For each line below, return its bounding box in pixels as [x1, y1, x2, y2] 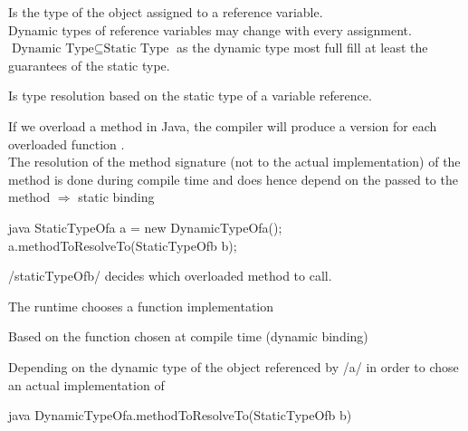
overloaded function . [8, 134, 125, 153]
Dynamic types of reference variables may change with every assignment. [8, 20, 412, 39]
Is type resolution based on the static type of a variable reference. [8, 86, 372, 105]
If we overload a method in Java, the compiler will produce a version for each [8, 116, 437, 135]
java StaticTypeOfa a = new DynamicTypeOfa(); [8, 217, 282, 236]
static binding [78, 187, 155, 206]
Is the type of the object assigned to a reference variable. [8, 3, 323, 21]
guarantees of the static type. [8, 55, 170, 74]
